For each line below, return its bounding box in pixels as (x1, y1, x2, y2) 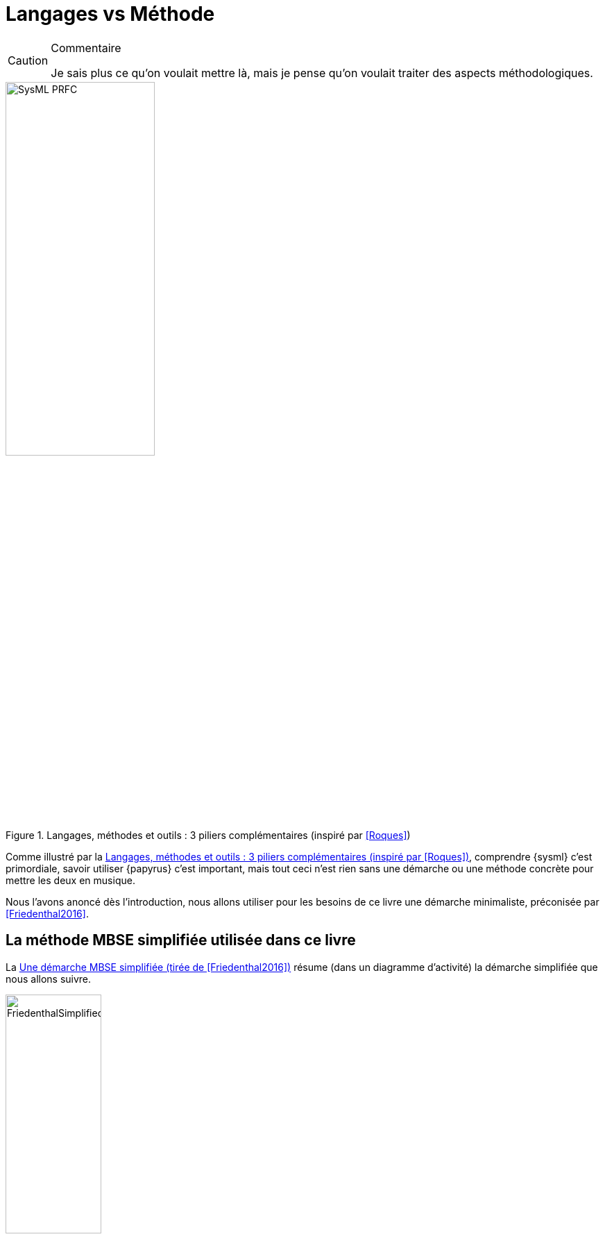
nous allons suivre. (6, 972, 92, 985)
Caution (8, 53, 49, 67)
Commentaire (51, 40, 121, 55)
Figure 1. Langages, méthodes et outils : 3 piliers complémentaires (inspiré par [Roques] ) (6, 829, 411, 841)
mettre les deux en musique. (6, 874, 135, 886)
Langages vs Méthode (6, 2, 215, 26)
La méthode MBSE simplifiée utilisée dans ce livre (6, 931, 356, 949)
